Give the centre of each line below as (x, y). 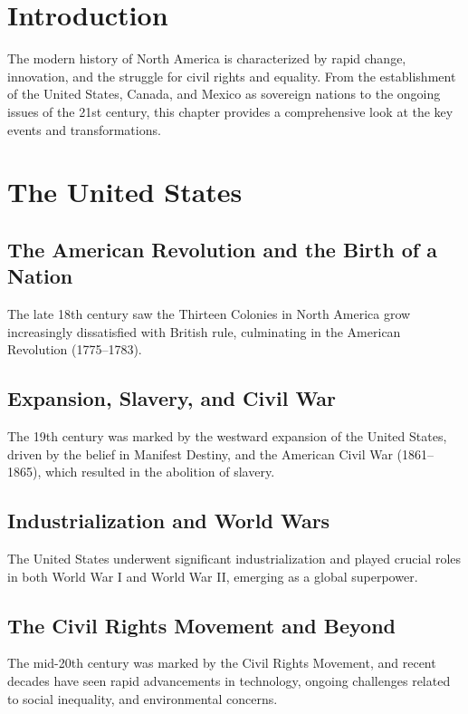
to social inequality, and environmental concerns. (143, 698)
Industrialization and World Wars (169, 521)
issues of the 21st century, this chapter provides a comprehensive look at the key (230, 111)
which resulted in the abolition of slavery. (160, 472)
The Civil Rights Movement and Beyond (201, 625)
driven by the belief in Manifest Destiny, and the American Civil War (200, 453)
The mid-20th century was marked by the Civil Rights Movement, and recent (222, 663)
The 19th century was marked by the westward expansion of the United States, (227, 436)
